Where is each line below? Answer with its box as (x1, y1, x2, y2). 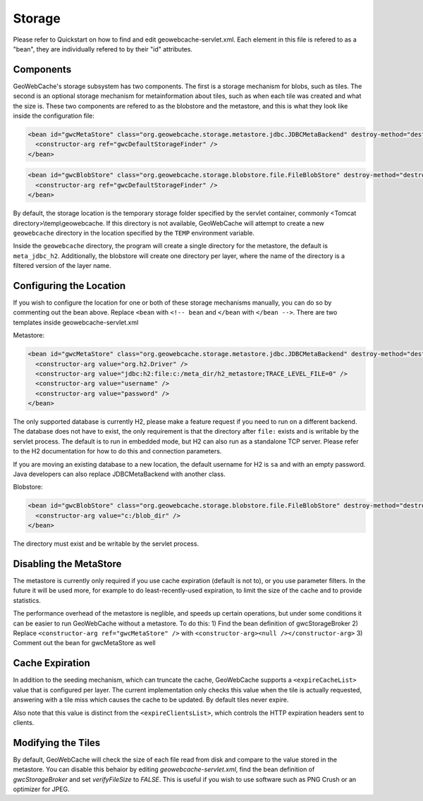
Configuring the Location (13, 279, 126, 292)
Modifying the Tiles (13, 737, 101, 749)
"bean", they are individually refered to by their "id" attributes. (13, 44, 193, 53)
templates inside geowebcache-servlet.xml (13, 318, 139, 326)
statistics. (13, 596, 42, 604)
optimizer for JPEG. (13, 785, 70, 793)
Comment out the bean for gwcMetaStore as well (13, 639, 156, 647)
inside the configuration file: (13, 111, 95, 120)
